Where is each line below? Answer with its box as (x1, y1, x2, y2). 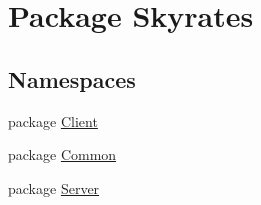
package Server (8, 177, 100, 198)
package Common (8, 144, 117, 165)
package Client (8, 110, 98, 131)
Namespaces (8, 63, 136, 94)
